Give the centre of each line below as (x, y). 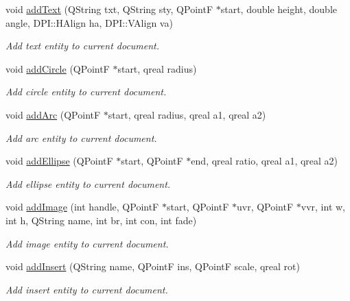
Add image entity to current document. (87, 243)
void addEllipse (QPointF (59, 161)
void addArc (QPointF (53, 114)
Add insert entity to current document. (87, 289)
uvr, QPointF (265, 207)
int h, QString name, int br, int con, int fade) (101, 220)
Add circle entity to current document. (86, 92)
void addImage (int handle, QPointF (82, 207)
